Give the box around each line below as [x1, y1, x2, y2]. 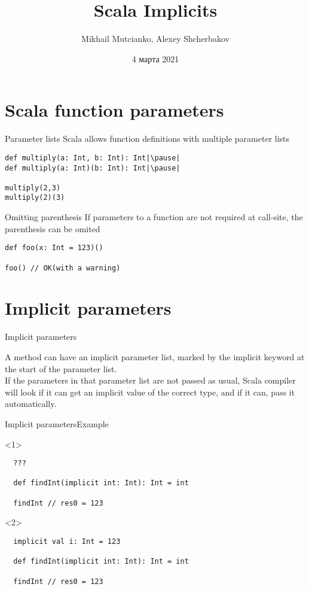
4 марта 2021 [131, 52, 179, 65]
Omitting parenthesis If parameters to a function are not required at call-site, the [5, 211, 303, 223]
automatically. [5, 397, 57, 410]
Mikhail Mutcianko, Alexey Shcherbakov [81, 32, 230, 45]
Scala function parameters [5, 98, 224, 122]
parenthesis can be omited [5, 222, 100, 235]
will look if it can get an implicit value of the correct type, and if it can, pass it [5, 385, 295, 398]
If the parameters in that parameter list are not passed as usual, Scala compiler [5, 374, 296, 387]
